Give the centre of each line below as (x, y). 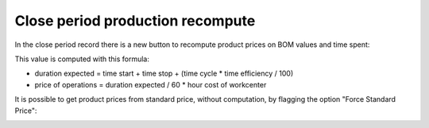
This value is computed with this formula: (82, 59)
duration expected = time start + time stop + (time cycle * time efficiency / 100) (164, 74)
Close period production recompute (135, 21)
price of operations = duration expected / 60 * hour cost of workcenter (151, 84)
